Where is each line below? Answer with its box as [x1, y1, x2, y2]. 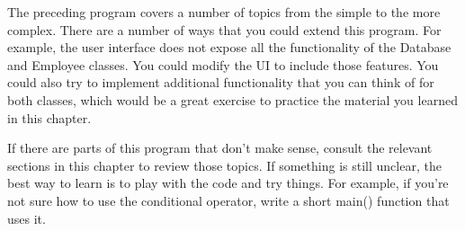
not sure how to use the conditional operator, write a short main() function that [7, 191, 450, 209]
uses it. [7, 209, 46, 227]
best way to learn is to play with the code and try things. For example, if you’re [7, 173, 449, 192]
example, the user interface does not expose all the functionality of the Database [7, 38, 452, 57]
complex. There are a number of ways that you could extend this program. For [7, 20, 442, 39]
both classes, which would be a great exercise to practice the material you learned [7, 90, 458, 109]
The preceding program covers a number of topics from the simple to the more [7, 3, 441, 21]
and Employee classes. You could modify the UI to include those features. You [7, 55, 439, 74]
